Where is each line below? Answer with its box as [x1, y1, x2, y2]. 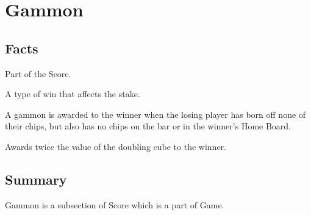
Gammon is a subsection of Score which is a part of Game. [5, 198, 224, 211]
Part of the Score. [5, 67, 71, 80]
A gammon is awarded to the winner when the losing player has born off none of [5, 107, 306, 120]
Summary [5, 169, 67, 188]
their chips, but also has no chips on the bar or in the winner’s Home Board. [5, 120, 291, 132]
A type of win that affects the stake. [5, 87, 140, 100]
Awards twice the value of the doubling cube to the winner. [5, 140, 226, 152]
